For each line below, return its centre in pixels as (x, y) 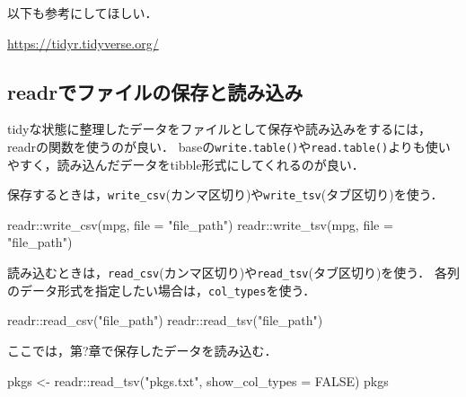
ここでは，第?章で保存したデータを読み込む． (142, 350)
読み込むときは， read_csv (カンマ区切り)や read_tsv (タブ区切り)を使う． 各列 (233, 273)
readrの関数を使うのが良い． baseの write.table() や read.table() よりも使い (229, 146)
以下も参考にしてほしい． (83, 13)
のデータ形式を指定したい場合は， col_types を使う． (162, 290)
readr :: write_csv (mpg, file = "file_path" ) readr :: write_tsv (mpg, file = (200, 224)
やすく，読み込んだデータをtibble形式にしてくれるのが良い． (186, 164)
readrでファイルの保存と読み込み (155, 91)
